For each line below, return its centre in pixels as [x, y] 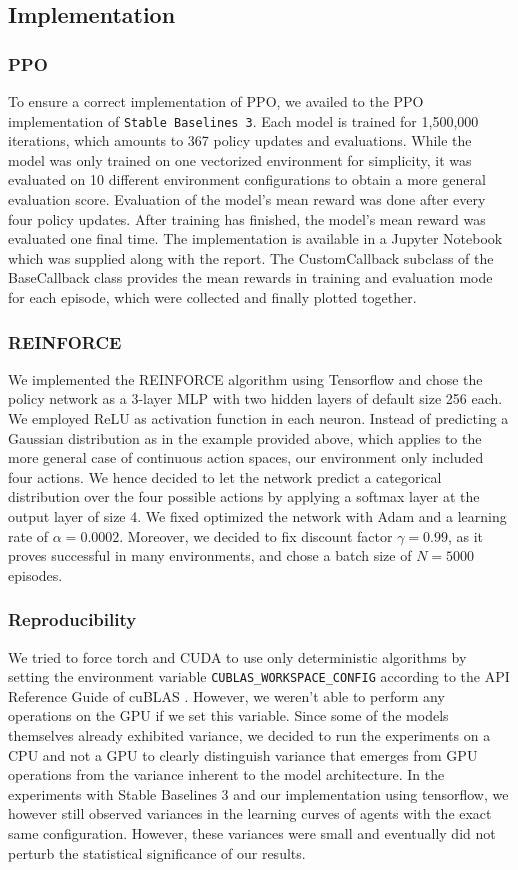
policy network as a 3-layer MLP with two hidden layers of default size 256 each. [255, 398]
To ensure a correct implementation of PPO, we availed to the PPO [216, 101]
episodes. [35, 574]
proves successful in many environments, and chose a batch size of [210, 555]
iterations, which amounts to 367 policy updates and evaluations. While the [240, 140]
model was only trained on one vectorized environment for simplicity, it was [240, 159]
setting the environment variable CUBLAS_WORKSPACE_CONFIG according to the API [259, 676]
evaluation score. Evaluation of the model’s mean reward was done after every [247, 199]
